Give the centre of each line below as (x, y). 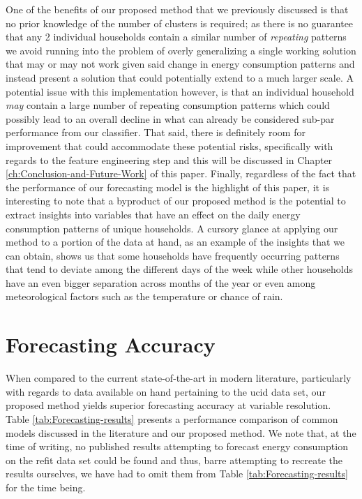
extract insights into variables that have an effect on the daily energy (153, 214)
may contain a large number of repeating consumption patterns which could (168, 105)
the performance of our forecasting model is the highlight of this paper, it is (168, 187)
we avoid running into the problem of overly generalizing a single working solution (181, 50)
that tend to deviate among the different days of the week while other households (180, 269)
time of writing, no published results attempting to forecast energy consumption (177, 446)
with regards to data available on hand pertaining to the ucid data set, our (166, 391)
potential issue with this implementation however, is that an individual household (180, 91)
